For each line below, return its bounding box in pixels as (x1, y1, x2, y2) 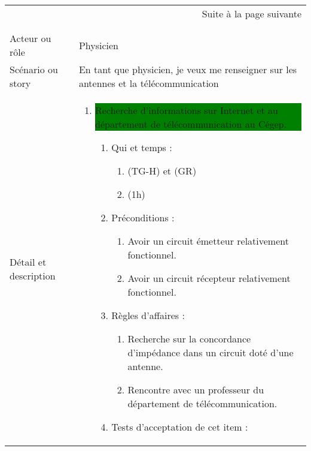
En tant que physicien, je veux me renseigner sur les (78, 62, 297, 76)
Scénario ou (10, 62, 58, 76)
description (10, 268, 56, 282)
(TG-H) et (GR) (127, 164, 197, 178)
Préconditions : (111, 211, 175, 224)
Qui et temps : (111, 140, 172, 154)
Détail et (10, 254, 47, 269)
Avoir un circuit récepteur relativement (127, 271, 291, 285)
